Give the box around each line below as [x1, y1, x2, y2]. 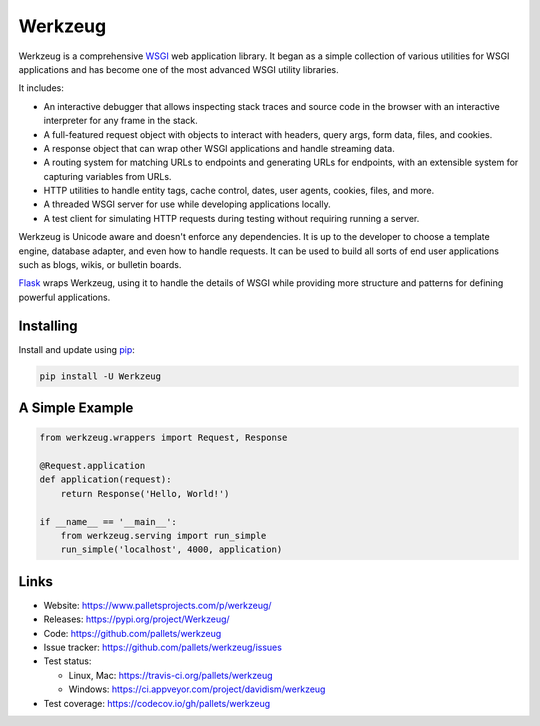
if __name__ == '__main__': [39, 516, 177, 527]
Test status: [43, 655, 92, 667]
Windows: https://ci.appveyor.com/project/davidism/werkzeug [68, 683, 326, 695]
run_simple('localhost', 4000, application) [60, 544, 283, 555]
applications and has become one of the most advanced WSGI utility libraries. [18, 63, 339, 75]
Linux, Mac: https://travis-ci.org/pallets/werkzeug [68, 669, 274, 681]
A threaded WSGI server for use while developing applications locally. [43, 198, 332, 210]
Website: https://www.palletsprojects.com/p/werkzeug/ [43, 599, 272, 611]
